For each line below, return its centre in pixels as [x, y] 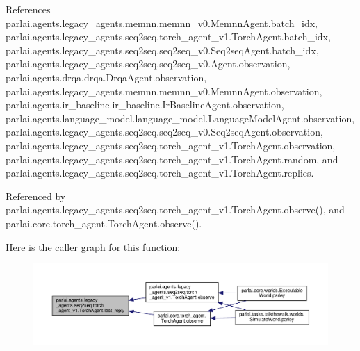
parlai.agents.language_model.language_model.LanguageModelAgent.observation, [180, 118]
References [28, 9]
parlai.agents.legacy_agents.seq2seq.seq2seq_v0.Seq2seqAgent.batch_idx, [162, 50]
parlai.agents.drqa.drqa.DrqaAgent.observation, [106, 77]
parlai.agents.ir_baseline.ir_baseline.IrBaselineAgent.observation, [145, 105]
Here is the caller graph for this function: [93, 246]
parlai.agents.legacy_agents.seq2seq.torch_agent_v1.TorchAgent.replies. [160, 173]
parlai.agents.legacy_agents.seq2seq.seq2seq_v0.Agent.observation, [148, 64]
